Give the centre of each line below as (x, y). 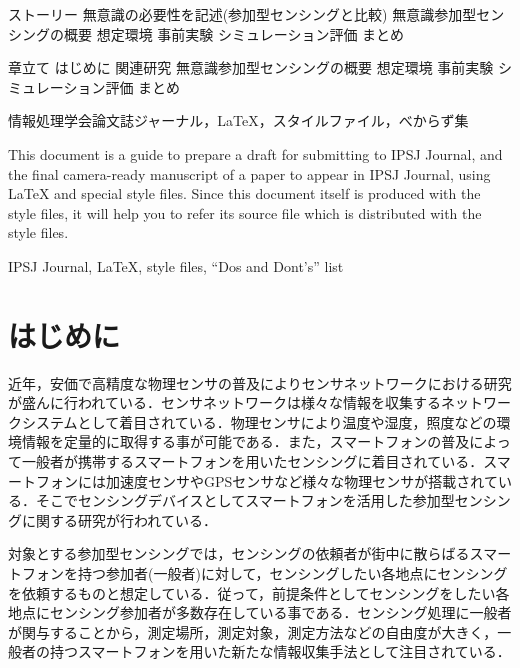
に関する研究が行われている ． (119, 519)
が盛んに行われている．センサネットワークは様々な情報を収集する (224, 402)
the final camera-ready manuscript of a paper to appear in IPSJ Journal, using (249, 173)
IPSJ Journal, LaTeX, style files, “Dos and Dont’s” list (176, 265)
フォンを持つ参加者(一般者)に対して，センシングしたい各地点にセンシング (264, 573)
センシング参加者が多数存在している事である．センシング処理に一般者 (280, 612)
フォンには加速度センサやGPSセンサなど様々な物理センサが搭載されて (266, 480)
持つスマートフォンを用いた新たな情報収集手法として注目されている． (280, 651)
